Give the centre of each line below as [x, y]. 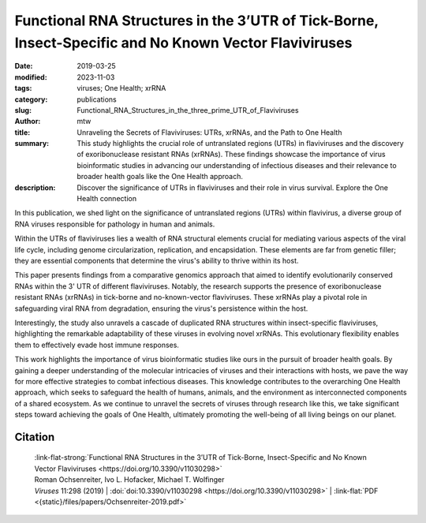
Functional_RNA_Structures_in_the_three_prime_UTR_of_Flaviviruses [188, 110]
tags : [23, 88]
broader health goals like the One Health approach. [160, 177]
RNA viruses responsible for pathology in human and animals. [115, 224]
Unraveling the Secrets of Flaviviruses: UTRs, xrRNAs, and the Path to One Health [209, 132]
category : [31, 99]
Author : [28, 121]
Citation [35, 437]
